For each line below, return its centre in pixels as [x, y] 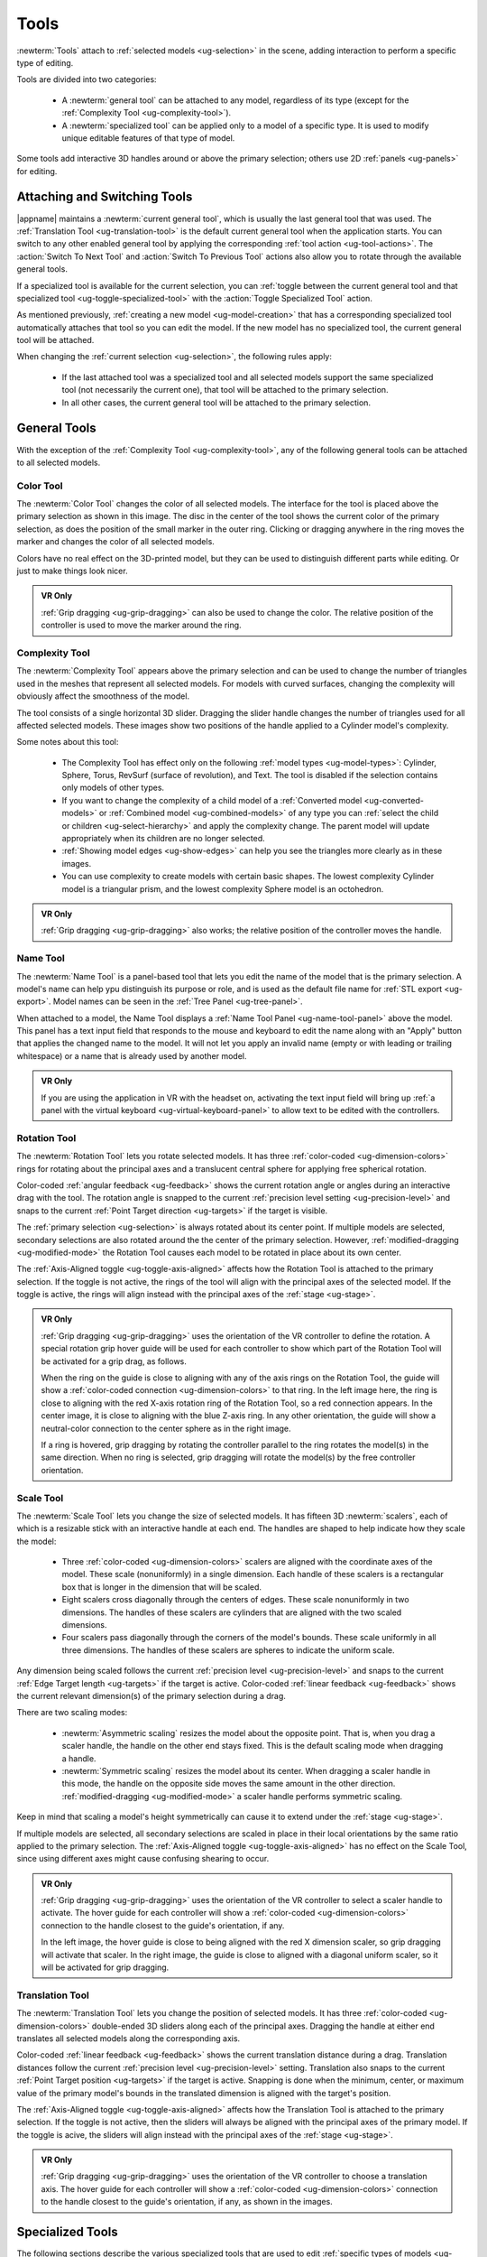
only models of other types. [113, 788]
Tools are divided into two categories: [87, 79]
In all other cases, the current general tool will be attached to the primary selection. [216, 403]
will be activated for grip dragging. [105, 1967]
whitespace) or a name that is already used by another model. [132, 1055]
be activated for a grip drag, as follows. [114, 1361]
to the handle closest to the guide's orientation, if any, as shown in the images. [187, 2202]
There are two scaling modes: [72, 1713]
